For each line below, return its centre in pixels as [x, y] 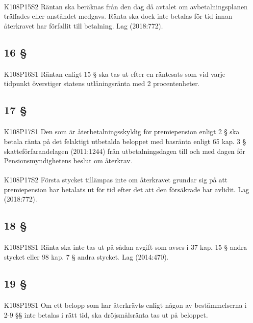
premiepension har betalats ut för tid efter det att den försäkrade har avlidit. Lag [127, 189]
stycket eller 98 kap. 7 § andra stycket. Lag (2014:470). [86, 257]
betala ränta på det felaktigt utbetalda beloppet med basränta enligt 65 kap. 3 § [125, 141]
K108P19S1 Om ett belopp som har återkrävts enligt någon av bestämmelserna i [125, 305]
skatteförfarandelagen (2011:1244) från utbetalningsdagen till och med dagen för [125, 151]
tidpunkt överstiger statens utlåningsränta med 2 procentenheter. [102, 83]
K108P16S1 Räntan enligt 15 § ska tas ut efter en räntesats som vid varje [115, 73]
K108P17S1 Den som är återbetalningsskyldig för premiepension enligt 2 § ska [122, 132]
